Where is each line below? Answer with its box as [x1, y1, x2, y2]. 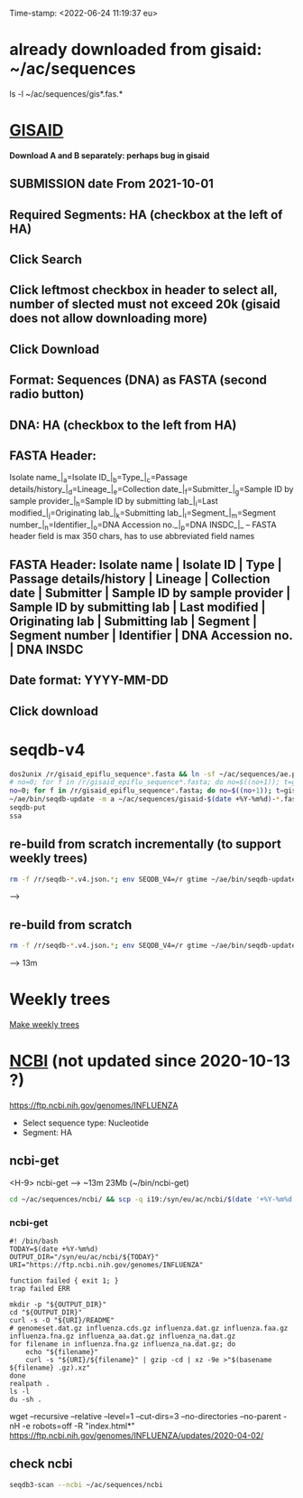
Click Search [9, 252, 83, 268]
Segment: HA [22, 1127, 72, 1138]
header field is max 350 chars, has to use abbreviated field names [9, 531, 255, 542]
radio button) [9, 386, 85, 402]
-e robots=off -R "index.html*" [22, 1420, 135, 1431]
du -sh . [9, 1395, 42, 1404]
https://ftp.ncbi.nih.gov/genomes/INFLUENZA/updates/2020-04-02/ [9, 1430, 264, 1441]
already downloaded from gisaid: [9, 40, 262, 60]
